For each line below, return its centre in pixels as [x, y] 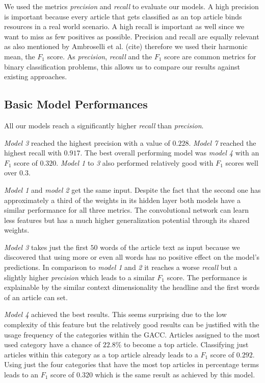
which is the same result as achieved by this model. [175, 375]
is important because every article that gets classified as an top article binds [123, 16]
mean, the [20, 56]
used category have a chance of [52, 344]
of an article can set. [36, 297]
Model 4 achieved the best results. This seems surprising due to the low [115, 314]
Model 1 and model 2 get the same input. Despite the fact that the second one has [132, 189]
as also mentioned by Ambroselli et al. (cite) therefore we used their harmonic [126, 46]
